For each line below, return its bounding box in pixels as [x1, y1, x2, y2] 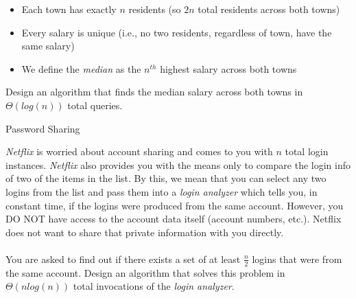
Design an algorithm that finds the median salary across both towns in [5, 84, 303, 99]
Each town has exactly [21, 2, 117, 16]
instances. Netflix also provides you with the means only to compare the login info [5, 157, 351, 172]
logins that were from [252, 251, 342, 266]
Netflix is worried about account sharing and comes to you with [5, 144, 273, 159]
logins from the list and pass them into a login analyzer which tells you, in [5, 184, 318, 198]
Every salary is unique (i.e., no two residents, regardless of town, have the [21, 25, 332, 39]
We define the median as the [21, 61, 141, 76]
